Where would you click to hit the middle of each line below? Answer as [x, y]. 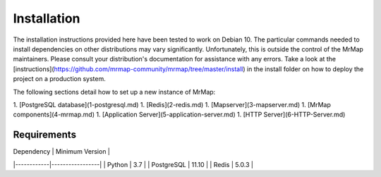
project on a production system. [59, 79]
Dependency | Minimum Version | [62, 152]
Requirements [45, 135]
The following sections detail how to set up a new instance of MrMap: [114, 92]
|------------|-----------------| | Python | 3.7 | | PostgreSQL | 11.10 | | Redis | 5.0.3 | [133, 164]
